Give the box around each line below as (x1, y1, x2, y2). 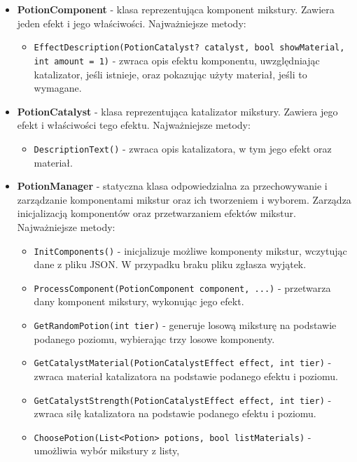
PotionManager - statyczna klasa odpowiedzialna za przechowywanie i (17, 178, 328, 193)
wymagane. (34, 80, 82, 95)
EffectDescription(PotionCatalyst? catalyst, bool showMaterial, (34, 43, 345, 53)
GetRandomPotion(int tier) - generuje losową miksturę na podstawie (34, 318, 337, 332)
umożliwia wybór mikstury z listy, (34, 443, 180, 458)
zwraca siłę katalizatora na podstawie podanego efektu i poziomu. (34, 406, 316, 421)
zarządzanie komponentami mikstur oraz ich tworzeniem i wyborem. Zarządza (17, 192, 351, 206)
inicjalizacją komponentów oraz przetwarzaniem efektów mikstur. (17, 206, 296, 220)
